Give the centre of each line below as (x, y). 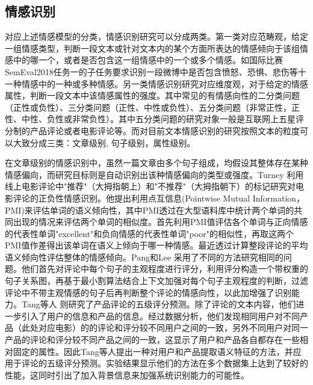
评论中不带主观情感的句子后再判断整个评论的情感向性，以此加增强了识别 (148, 292)
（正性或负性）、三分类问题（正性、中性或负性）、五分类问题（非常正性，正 (152, 107)
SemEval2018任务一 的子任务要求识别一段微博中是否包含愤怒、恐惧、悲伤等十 (156, 71)
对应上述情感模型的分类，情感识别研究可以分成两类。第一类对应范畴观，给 (152, 36)
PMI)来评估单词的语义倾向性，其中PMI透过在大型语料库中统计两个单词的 (150, 210)
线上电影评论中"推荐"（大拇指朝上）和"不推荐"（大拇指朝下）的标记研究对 (150, 186)
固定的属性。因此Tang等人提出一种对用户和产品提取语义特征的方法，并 (153, 351)
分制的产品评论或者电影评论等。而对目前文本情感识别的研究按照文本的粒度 (152, 130)
